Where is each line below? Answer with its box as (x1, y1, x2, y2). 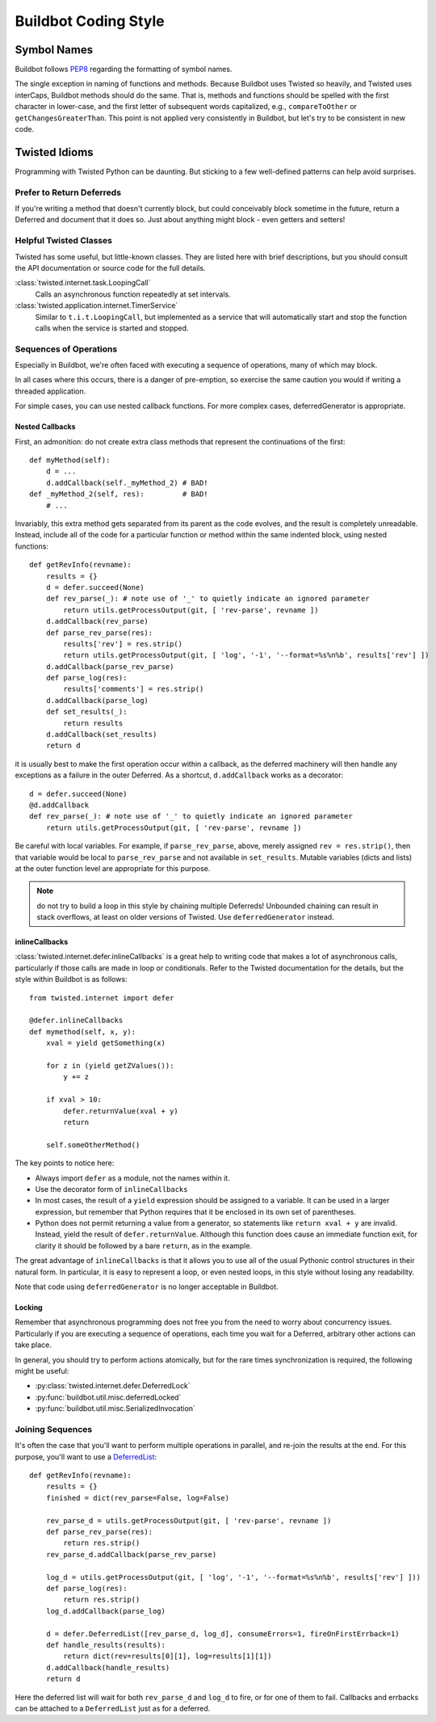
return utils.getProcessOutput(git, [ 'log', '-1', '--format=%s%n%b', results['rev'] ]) (63, 650, 430, 660)
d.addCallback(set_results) (45, 730, 157, 739)
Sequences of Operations (15, 343, 118, 355)
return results (63, 718, 124, 727)
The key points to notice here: (15, 1158, 115, 1168)
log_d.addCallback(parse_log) (45, 1606, 166, 1615)
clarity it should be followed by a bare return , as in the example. (35, 1240, 253, 1250)
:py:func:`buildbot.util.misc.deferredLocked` (35, 1392, 182, 1402)
